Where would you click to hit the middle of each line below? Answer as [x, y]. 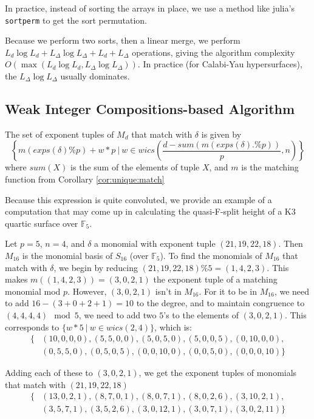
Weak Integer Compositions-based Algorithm [150, 109]
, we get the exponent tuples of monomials [218, 373]
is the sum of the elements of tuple [135, 167]
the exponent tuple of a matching [215, 279]
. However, [87, 291]
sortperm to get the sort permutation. [76, 20]
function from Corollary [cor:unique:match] [85, 179]
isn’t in [168, 291]
